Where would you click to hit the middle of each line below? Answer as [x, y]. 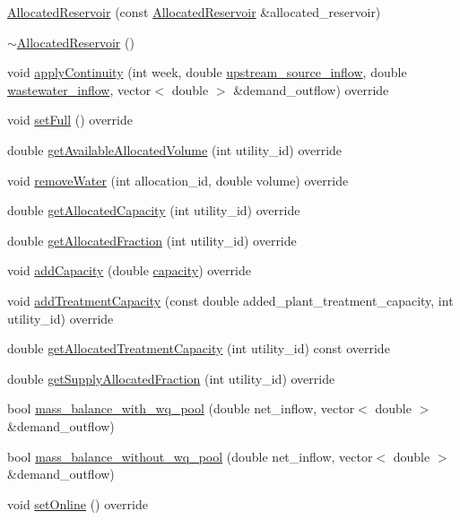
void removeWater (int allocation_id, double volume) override [178, 180]
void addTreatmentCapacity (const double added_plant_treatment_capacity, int [230, 300]
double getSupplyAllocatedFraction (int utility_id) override [171, 378]
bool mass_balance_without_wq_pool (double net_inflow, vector [190, 456]
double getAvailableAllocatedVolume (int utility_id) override [175, 149]
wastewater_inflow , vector [79, 89]
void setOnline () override [78, 503]
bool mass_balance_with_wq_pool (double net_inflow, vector [181, 408]
